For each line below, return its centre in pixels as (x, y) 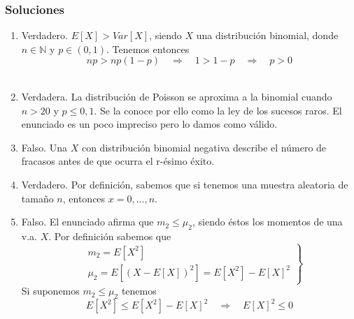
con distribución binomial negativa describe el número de (204, 147)
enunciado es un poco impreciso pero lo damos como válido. (149, 124)
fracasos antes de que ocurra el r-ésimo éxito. (118, 161)
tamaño (37, 198)
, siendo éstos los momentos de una (268, 222)
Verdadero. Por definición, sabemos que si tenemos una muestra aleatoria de (185, 184)
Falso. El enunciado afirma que (87, 222)
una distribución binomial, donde (267, 35)
